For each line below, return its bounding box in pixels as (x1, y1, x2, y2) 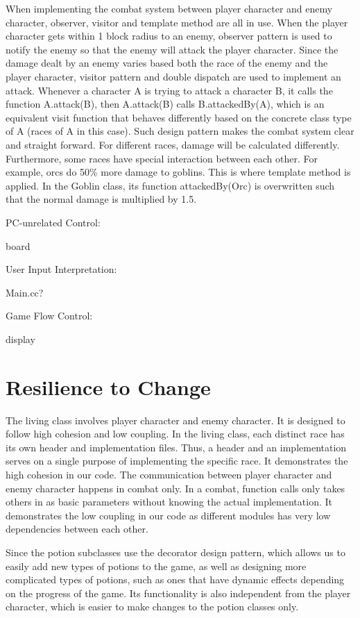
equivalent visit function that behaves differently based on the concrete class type (6, 110, 352, 124)
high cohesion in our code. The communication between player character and (6, 467, 332, 481)
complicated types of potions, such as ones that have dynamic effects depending (6, 572, 345, 587)
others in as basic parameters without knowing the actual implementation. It (6, 494, 332, 509)
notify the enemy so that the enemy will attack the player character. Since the (6, 42, 338, 56)
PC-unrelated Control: (6, 215, 101, 229)
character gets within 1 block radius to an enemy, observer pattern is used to (6, 28, 332, 43)
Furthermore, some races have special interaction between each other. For (6, 151, 318, 165)
